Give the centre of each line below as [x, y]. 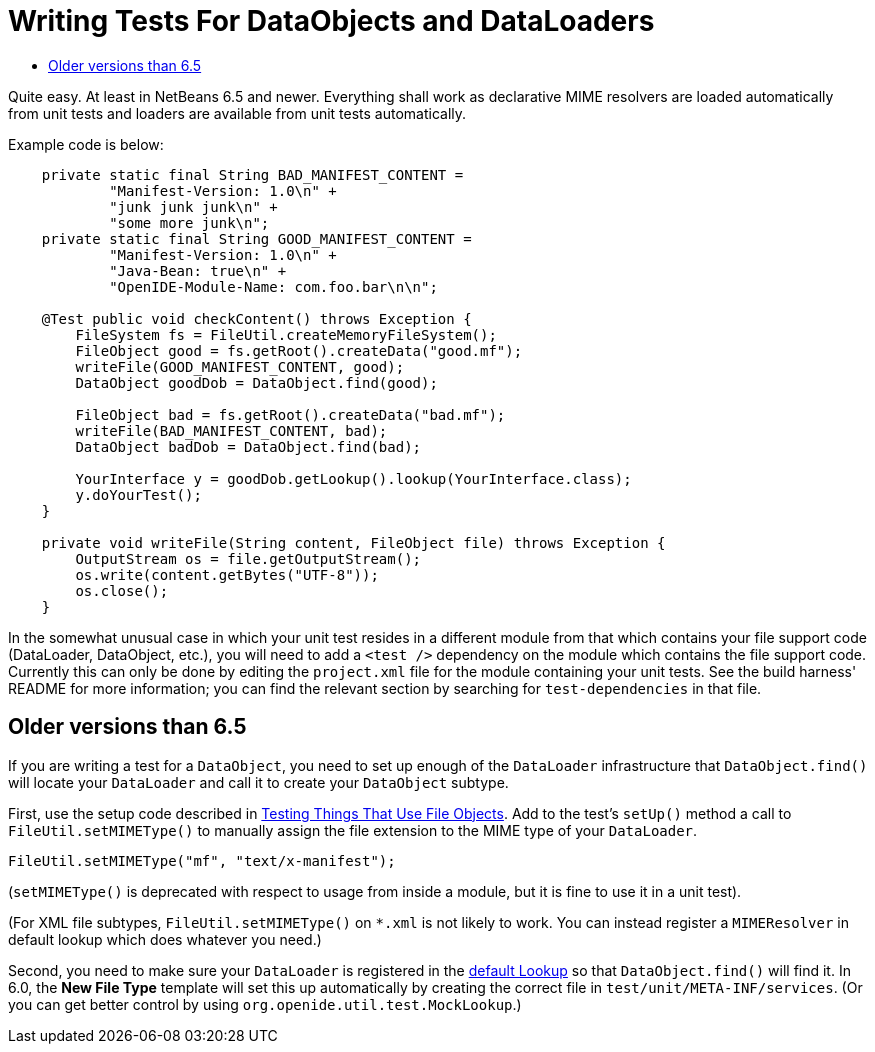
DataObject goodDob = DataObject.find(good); [256, 382]
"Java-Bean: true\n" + [198, 270]
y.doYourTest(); [138, 494]
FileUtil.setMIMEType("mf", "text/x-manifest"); [202, 860]
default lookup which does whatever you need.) [165, 939]
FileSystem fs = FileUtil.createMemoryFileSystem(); [286, 334]
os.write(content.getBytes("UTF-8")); [227, 574]
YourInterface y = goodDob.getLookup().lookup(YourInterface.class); [353, 478]
